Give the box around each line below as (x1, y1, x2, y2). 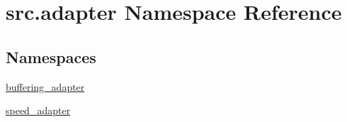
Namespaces (6, 45, 96, 67)
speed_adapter (6, 103, 71, 118)
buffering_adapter (6, 79, 85, 94)
